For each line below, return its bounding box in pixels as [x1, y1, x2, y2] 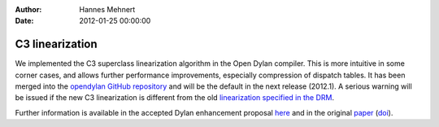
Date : [15, 16, 34, 26]
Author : [15, 5, 42, 14]
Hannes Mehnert [79, 5, 136, 14]
